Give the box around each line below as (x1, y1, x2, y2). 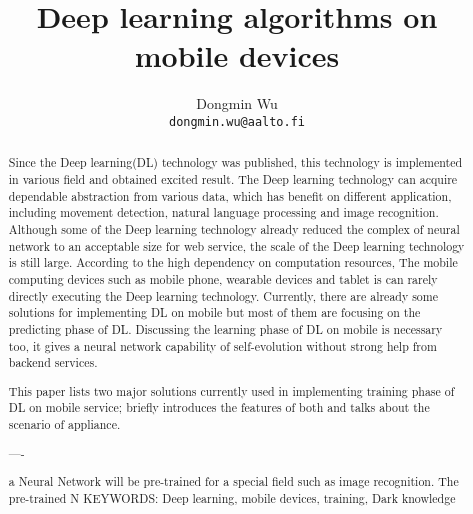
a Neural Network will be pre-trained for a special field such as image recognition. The (8, 473, 459, 490)
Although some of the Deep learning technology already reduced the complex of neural (8, 220, 460, 237)
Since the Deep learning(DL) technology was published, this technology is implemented (8, 154, 463, 171)
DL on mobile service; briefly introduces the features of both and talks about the (8, 399, 430, 416)
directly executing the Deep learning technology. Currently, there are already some (8, 287, 438, 304)
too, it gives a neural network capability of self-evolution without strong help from (8, 337, 437, 354)
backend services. (8, 354, 98, 371)
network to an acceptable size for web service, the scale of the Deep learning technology (8, 237, 465, 254)
